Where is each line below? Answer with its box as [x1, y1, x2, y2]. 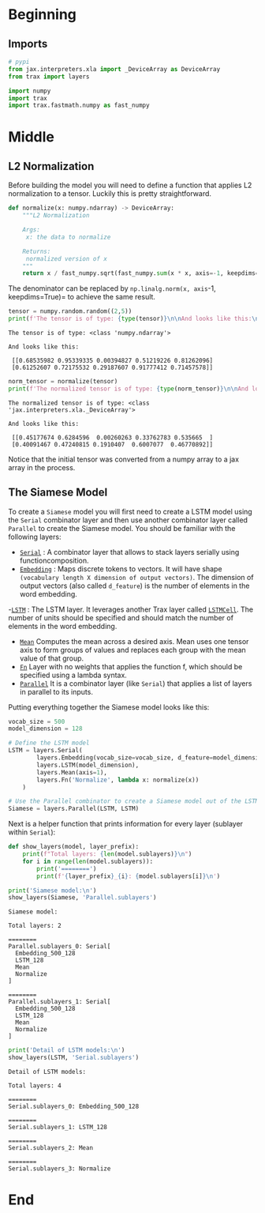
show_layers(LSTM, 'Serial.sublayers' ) [8, 1053, 140, 1062]
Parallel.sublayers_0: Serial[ [8, 943, 111, 951]
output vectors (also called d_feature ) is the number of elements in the [19, 581, 250, 590]
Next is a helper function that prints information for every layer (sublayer [8, 819, 243, 829]
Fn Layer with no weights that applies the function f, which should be [19, 661, 243, 671]
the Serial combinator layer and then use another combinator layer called [8, 515, 248, 525]
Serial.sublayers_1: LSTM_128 [8, 1124, 108, 1132]
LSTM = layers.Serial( [8, 747, 83, 755]
